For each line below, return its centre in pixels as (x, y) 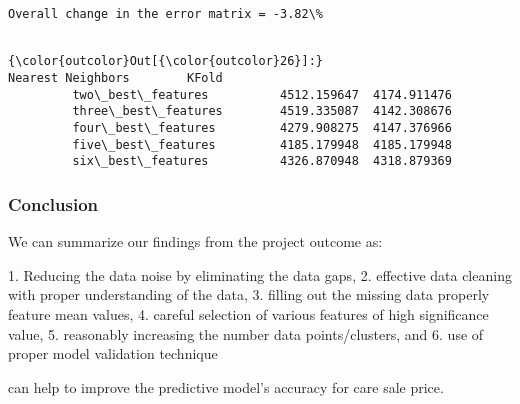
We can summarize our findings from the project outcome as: (195, 241)
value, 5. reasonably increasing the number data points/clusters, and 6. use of (246, 333)
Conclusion (53, 203)
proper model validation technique (113, 353)
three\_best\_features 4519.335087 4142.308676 (262, 111)
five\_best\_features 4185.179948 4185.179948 (262, 144)
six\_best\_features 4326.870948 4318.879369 (262, 161)
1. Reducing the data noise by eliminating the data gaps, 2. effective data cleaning (260, 274)
